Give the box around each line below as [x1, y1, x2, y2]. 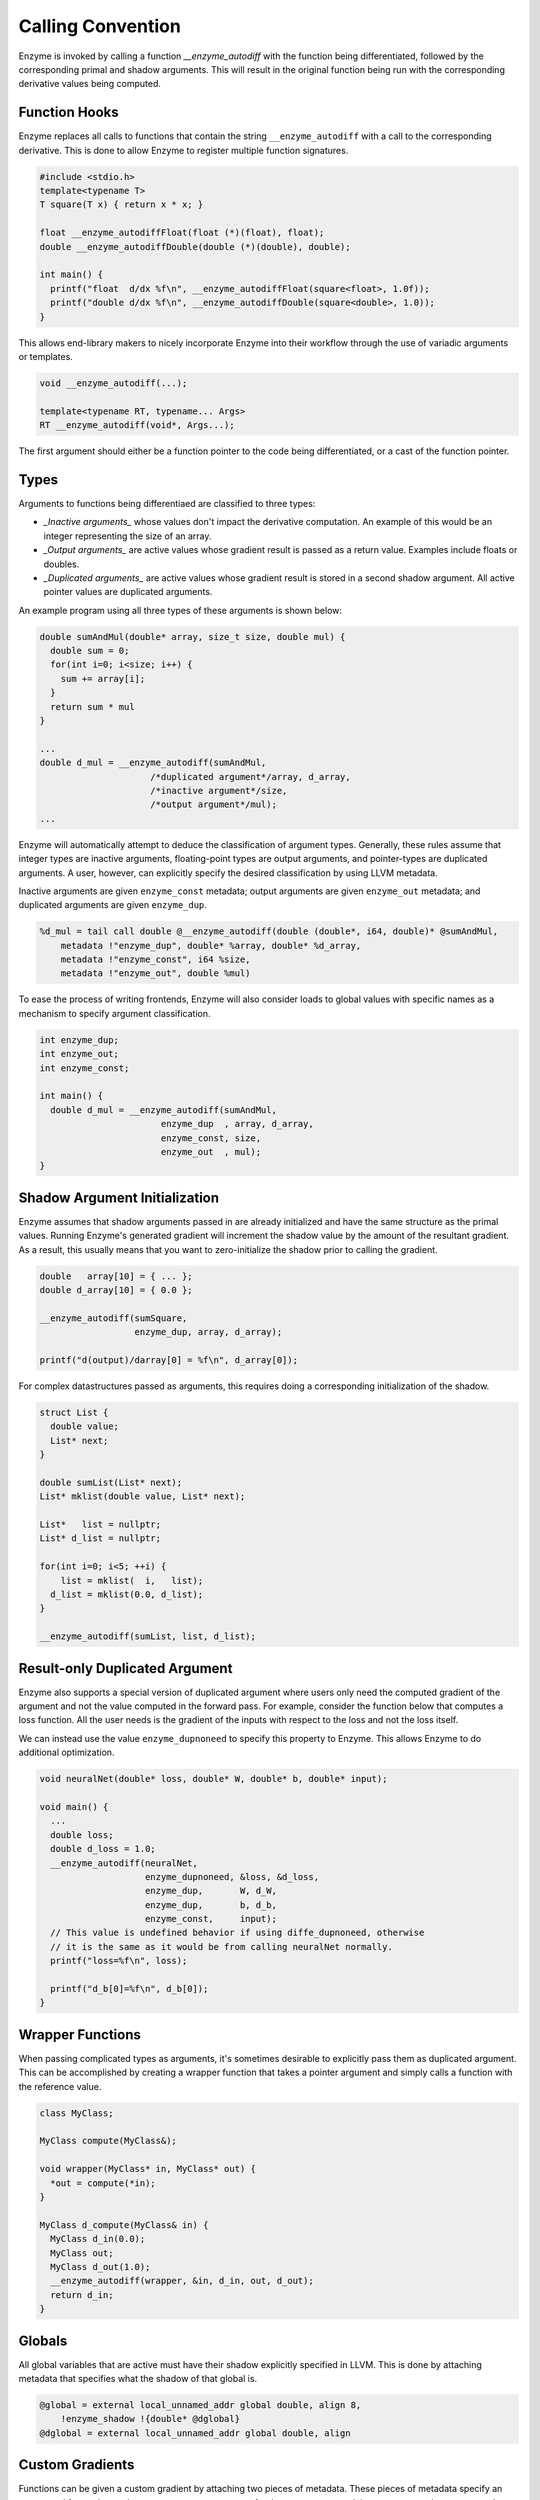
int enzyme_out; [39, 1048, 120, 1060]
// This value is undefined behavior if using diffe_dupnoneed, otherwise [50, 1927, 425, 1939]
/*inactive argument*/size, [150, 785, 288, 796]
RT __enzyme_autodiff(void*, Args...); [39, 420, 235, 431]
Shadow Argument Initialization [18, 1189, 220, 1206]
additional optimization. [18, 1746, 115, 1759]
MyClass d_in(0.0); [50, 2233, 146, 2245]
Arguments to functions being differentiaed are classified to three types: [18, 497, 316, 509]
